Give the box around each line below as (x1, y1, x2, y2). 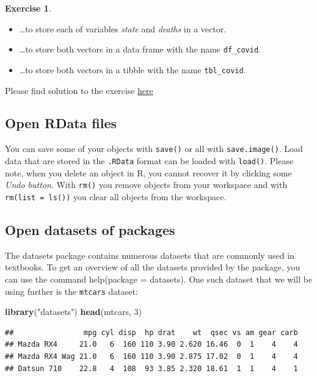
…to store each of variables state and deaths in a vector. (19, 22, 227, 35)
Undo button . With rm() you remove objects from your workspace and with (5, 178, 288, 191)
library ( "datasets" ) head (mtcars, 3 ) (5, 305, 142, 318)
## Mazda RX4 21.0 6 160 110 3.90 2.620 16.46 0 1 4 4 (5, 340, 298, 349)
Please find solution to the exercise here (5, 84, 153, 96)
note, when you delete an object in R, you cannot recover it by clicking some (5, 166, 292, 179)
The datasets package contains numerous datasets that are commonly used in (5, 248, 294, 261)
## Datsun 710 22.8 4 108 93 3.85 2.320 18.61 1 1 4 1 (5, 364, 298, 373)
